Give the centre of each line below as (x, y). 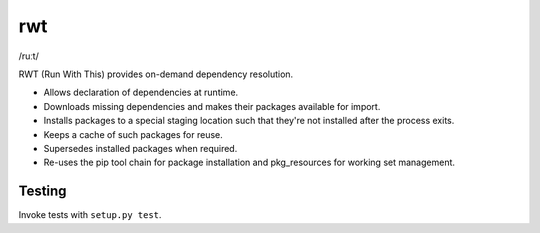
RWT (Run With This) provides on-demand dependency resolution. (156, 74)
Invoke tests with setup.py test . (90, 215)
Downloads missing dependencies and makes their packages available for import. (212, 106)
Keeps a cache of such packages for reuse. (133, 134)
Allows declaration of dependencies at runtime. (141, 92)
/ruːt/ (28, 56)
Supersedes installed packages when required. (140, 148)
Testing (42, 191)
